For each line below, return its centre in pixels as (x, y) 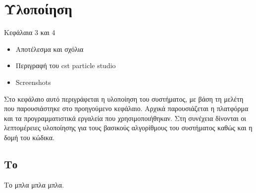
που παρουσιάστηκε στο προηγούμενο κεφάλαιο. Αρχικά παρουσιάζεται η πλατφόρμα (126, 108)
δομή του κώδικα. (29, 137)
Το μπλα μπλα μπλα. (34, 184)
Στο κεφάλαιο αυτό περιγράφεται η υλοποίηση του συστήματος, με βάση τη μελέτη (124, 98)
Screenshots (33, 82)
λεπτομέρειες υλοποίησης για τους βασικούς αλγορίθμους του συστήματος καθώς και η (128, 128)
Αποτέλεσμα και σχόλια (50, 49)
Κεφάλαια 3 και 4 (30, 32)
